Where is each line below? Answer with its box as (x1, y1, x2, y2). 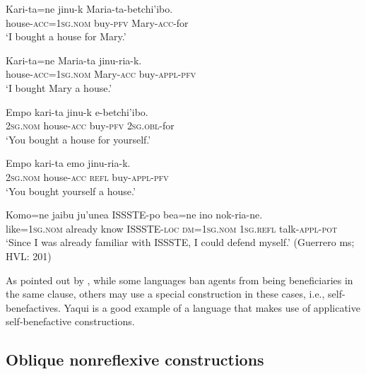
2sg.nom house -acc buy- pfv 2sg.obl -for (6, 118, 175, 133)
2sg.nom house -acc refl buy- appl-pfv (6, 169, 169, 184)
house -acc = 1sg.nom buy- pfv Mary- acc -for (6, 15, 189, 30)
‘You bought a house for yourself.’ (6, 132, 151, 146)
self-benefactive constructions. (6, 314, 135, 329)
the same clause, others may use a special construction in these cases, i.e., (6, 286, 325, 301)
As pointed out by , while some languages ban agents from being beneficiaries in (6, 272, 353, 287)
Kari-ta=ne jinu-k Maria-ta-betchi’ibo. (6, 1, 173, 16)
